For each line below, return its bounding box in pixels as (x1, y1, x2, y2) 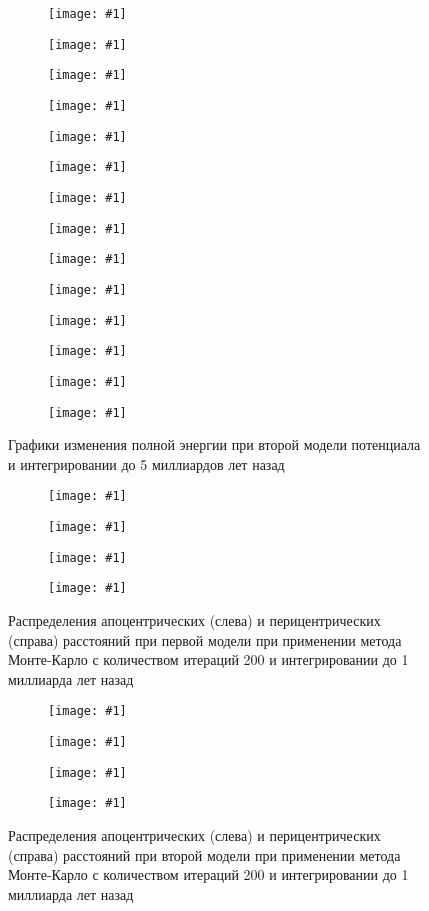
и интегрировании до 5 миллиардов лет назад (8, 453, 285, 474)
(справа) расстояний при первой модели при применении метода (8, 629, 402, 650)
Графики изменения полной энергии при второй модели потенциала (8, 434, 421, 455)
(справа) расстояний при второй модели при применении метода (8, 844, 401, 865)
